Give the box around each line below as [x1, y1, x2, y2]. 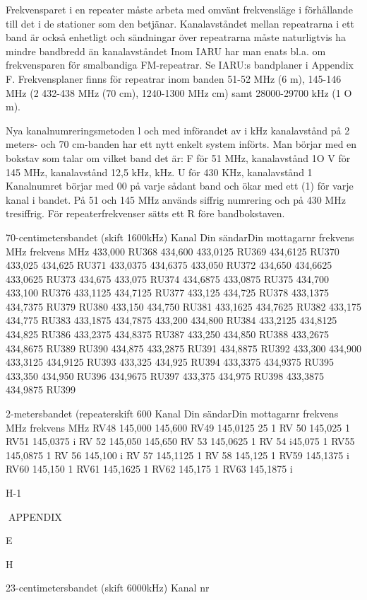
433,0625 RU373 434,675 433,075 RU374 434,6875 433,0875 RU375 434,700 [6, 271, 329, 286]
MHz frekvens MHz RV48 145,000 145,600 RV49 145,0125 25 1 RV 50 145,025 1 [6, 420, 350, 434]
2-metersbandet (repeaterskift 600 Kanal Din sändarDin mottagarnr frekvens [6, 406, 339, 421]
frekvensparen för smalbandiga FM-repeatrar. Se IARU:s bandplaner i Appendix [6, 57, 354, 72]
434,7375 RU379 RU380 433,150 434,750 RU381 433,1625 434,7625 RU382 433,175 [6, 299, 361, 313]
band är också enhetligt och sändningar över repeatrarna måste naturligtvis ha [6, 30, 347, 45]
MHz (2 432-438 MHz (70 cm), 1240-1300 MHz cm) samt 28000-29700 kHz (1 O [6, 85, 352, 100]
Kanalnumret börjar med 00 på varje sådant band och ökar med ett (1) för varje [6, 178, 354, 193]
